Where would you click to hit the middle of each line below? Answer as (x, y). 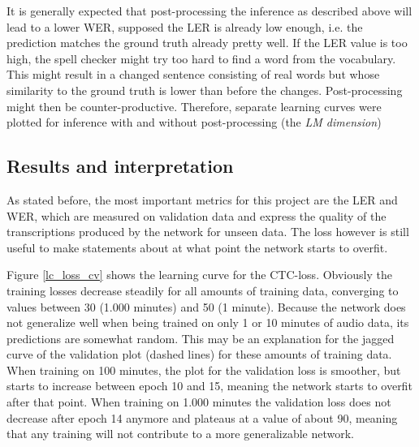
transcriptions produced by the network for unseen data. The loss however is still (208, 232)
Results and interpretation (120, 166)
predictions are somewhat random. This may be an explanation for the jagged (201, 338)
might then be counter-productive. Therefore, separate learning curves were (194, 106)
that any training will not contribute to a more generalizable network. (180, 434)
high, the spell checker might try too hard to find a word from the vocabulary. (201, 58)
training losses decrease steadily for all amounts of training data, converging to (203, 290)
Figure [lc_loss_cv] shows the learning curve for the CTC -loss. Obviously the (199, 275)
